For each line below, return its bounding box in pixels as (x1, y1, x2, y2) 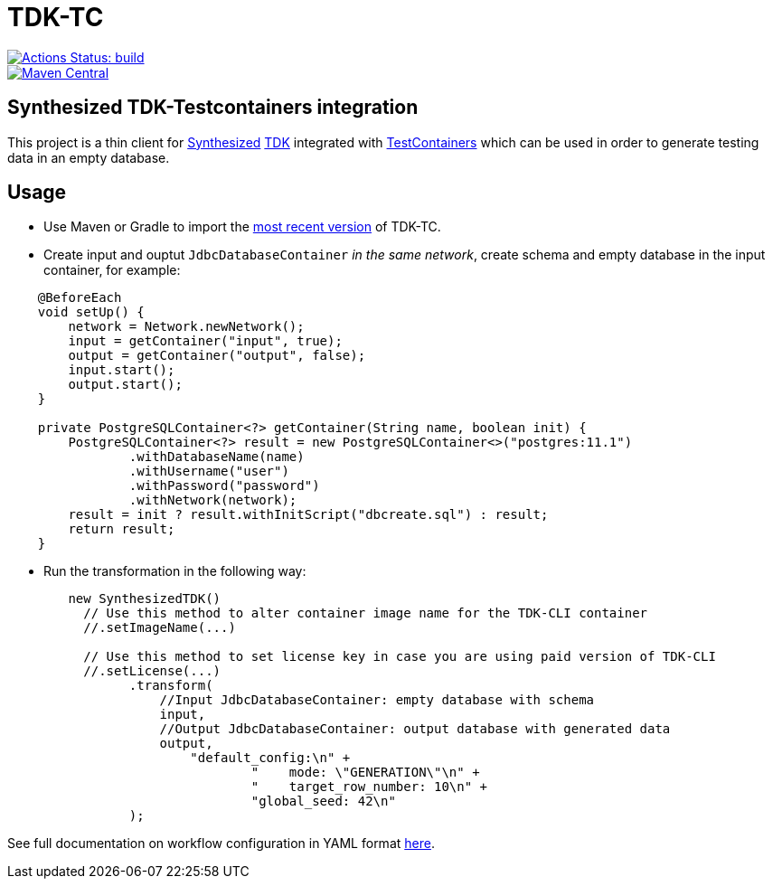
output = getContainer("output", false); (68, 348, 366, 363)
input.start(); (68, 363, 175, 378)
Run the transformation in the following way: (43, 563, 306, 580)
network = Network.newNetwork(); (68, 319, 305, 335)
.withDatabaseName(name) (128, 449, 305, 465)
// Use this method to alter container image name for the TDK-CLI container (83, 606, 648, 621)
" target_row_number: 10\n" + (250, 779, 488, 795)
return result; (68, 522, 175, 537)
